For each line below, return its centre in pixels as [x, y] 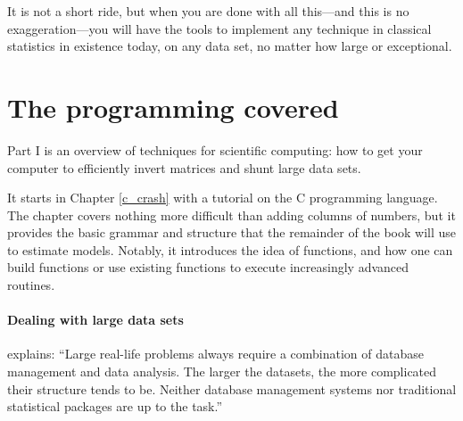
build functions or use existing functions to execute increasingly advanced [208, 267]
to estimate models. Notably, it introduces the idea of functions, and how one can [230, 249]
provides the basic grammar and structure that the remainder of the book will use [232, 232]
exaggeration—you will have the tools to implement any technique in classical [219, 28]
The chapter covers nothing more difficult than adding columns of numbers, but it [231, 215]
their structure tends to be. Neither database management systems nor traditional [232, 388]
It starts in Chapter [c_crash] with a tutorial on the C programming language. [223, 198]
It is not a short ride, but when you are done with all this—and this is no [208, 11]
